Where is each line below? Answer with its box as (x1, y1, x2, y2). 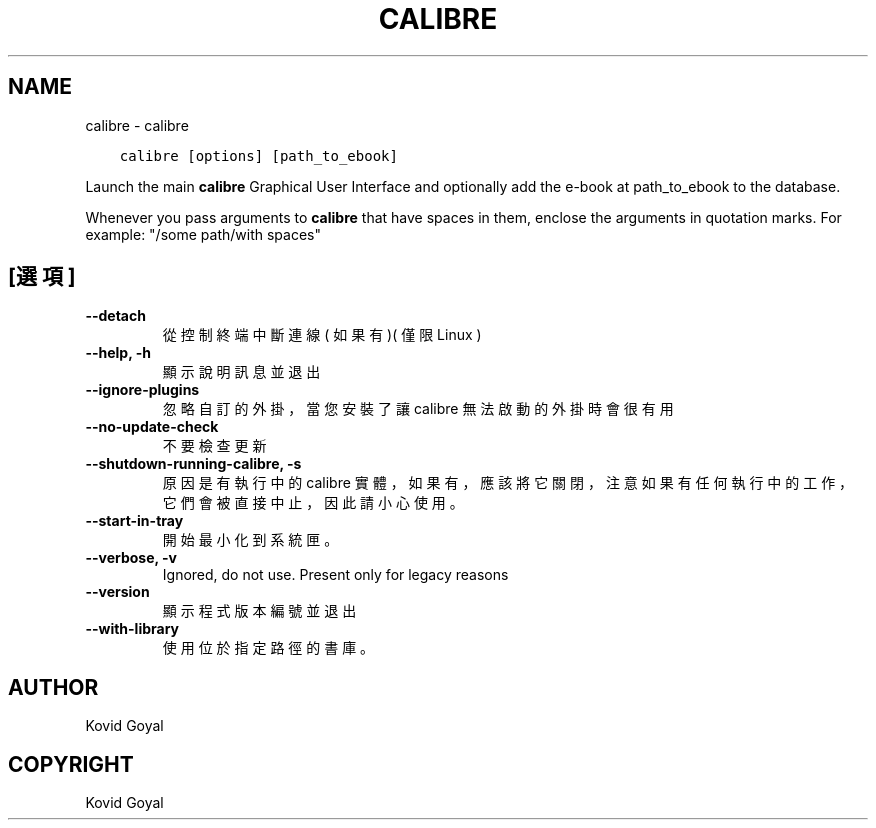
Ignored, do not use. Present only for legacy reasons (162, 566, 509, 584)
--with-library (85, 620, 180, 638)
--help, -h (85, 344, 151, 362)
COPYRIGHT (8, 751, 134, 777)
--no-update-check (85, 418, 219, 436)
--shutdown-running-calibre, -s (85, 455, 302, 473)
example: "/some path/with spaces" (85, 225, 321, 243)
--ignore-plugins (85, 381, 200, 399)
